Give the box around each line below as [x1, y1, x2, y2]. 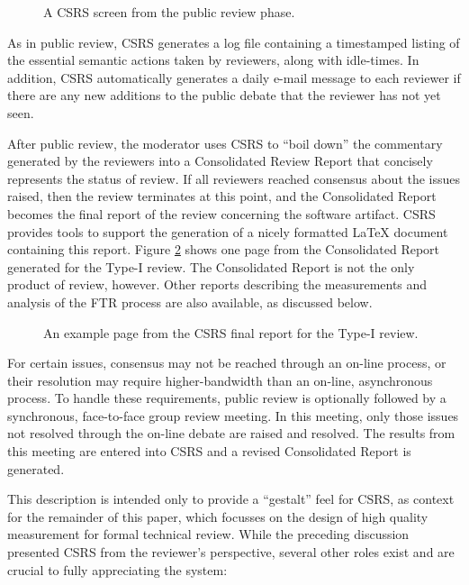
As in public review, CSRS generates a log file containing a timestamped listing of [7, 32, 460, 51]
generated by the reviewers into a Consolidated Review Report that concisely [7, 151, 433, 170]
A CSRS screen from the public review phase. [43, 3, 295, 21]
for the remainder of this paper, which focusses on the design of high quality [7, 507, 428, 526]
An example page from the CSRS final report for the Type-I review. [43, 323, 419, 342]
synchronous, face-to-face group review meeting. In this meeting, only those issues [7, 406, 459, 425]
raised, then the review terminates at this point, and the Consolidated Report [7, 187, 437, 206]
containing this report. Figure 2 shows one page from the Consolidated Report [7, 240, 440, 259]
